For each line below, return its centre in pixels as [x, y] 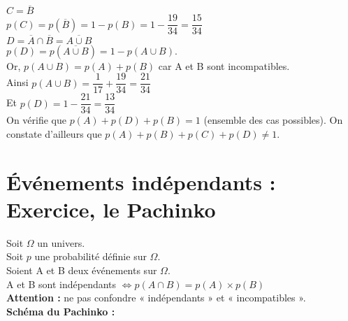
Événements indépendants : [141, 181]
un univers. [61, 242]
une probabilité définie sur [90, 256]
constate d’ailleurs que [54, 133]
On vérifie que [36, 120]
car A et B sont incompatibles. [224, 65]
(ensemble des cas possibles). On [273, 120]
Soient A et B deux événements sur [82, 270]
